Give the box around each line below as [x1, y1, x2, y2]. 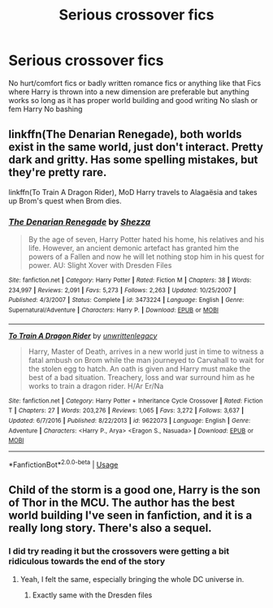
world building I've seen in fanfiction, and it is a [8, 509, 253, 523]
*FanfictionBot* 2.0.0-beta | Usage [8, 459, 119, 469]
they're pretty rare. [8, 166, 107, 179]
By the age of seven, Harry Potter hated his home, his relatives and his [28, 235, 265, 244]
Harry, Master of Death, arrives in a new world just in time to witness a [28, 347, 264, 356]
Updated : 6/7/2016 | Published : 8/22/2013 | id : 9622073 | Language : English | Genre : [8, 416, 251, 425]
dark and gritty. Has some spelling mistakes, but [8, 153, 258, 167]
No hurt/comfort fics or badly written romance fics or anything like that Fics [8, 78, 262, 88]
